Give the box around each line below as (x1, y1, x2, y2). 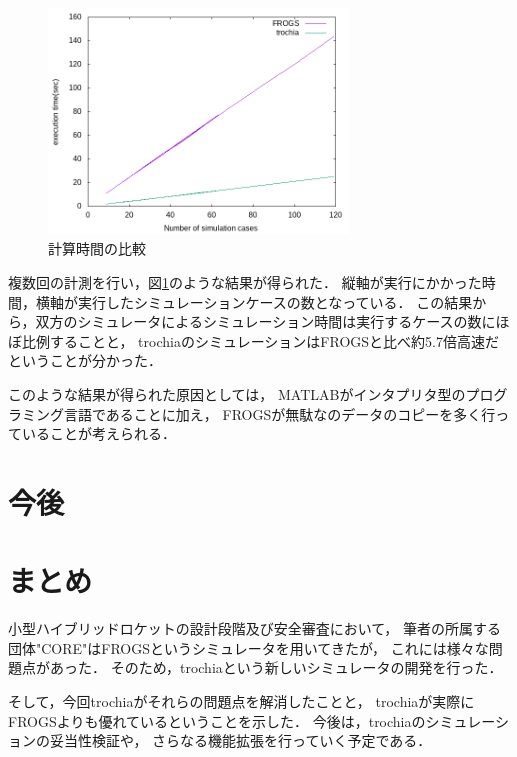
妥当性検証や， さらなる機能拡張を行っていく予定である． (49, 730, 432, 751)
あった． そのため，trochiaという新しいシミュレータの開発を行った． (49, 657, 503, 678)
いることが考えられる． (21, 423, 176, 444)
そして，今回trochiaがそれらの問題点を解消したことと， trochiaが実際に (8, 690, 475, 711)
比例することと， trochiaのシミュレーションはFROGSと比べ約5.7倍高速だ (21, 330, 499, 351)
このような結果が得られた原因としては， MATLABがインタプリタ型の (8, 383, 466, 404)
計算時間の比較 (48, 238, 146, 259)
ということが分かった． (8, 350, 162, 371)
